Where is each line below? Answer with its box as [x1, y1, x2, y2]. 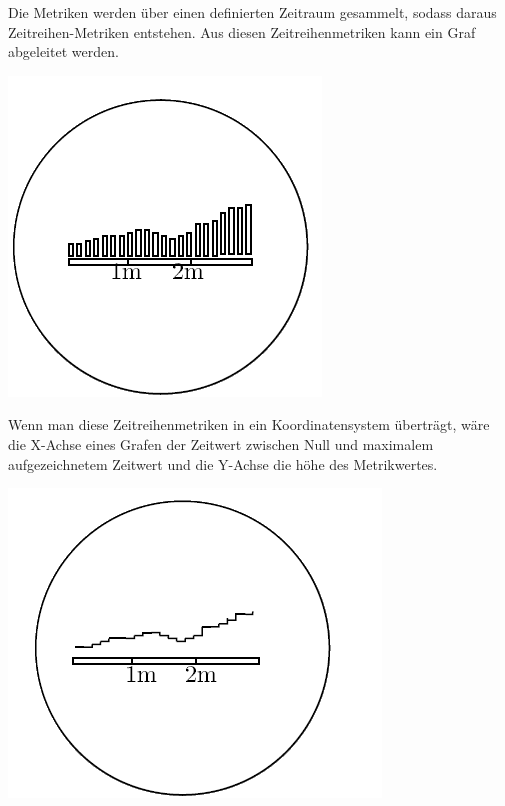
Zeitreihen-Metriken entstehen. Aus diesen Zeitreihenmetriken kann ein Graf [8, 21, 476, 42]
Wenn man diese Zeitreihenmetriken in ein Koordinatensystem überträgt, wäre [8, 414, 490, 435]
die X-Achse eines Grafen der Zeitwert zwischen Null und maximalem [8, 433, 434, 454]
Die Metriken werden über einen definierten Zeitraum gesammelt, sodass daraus [8, 2, 497, 22]
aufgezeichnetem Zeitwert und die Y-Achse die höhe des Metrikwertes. [8, 453, 438, 474]
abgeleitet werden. [8, 41, 119, 62]
